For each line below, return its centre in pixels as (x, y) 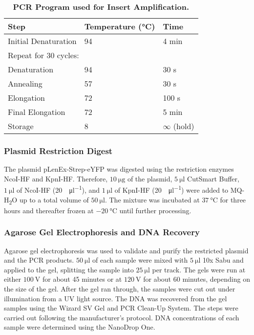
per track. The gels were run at (199, 269)
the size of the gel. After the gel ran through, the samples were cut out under (120, 288)
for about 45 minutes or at (82, 279)
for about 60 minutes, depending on (197, 279)
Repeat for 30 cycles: (43, 55)
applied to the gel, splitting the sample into (69, 269)
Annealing (25, 83)
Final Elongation (37, 112)
